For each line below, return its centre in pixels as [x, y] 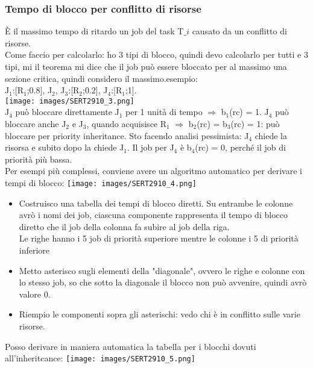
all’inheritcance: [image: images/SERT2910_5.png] [100, 358]
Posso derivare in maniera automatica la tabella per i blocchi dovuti [131, 346]
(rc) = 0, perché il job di [240, 147]
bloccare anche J [36, 124]
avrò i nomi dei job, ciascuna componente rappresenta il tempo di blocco [153, 215]
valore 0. [35, 294]
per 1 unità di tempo [164, 112]
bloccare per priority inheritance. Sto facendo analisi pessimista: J [127, 135]
